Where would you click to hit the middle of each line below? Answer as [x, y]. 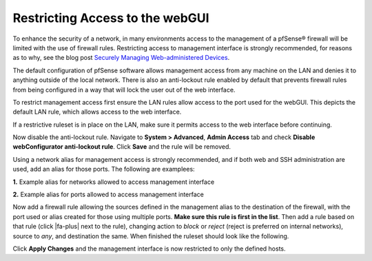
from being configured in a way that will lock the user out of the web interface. [124, 90]
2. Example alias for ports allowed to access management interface [108, 195]
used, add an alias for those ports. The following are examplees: [104, 169]
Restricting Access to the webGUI [111, 18]
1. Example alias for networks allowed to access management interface [114, 182]
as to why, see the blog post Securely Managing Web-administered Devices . [121, 58]
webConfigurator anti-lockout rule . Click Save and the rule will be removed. [122, 147]
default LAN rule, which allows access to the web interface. [97, 112]
